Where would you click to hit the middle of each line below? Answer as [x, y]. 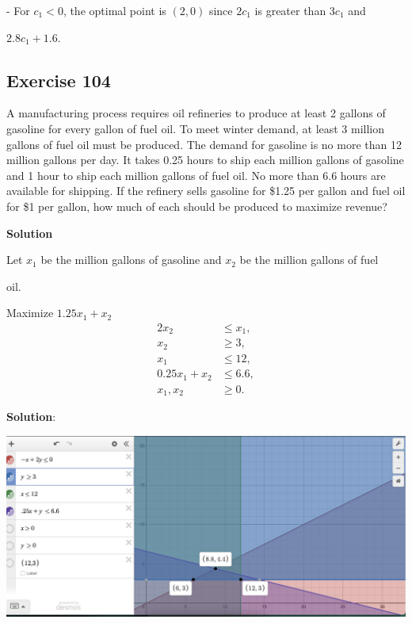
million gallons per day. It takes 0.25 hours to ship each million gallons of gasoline [205, 160]
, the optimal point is [114, 10]
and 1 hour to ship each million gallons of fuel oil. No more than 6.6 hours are [196, 175]
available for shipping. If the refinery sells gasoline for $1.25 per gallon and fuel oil [206, 191]
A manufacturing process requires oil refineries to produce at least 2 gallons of [196, 113]
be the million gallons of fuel [309, 260]
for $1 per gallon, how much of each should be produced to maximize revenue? [197, 206]
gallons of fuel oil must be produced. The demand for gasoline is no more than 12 [204, 144]
